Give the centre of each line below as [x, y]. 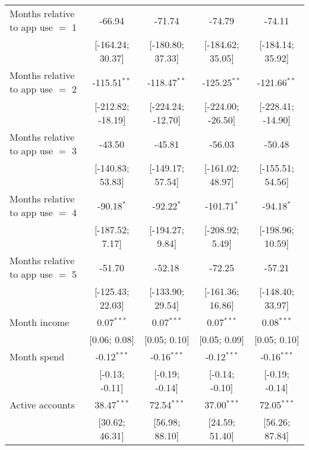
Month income [40, 322]
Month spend [37, 356]
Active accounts [42, 405]
